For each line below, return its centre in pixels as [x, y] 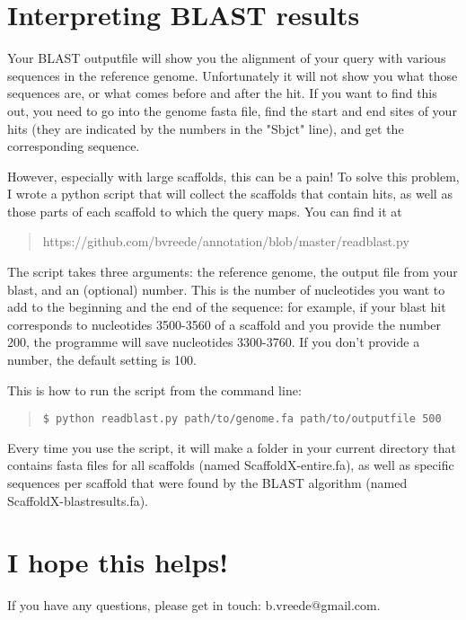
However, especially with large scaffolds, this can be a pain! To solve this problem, [233, 176]
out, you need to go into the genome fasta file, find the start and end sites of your [232, 110]
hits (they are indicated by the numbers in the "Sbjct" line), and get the [206, 128]
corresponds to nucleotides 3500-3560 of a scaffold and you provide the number [224, 324]
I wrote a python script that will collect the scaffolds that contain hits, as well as [230, 194]
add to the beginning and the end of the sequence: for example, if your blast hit [227, 307]
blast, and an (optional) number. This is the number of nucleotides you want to [226, 289]
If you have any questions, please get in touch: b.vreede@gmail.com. [194, 605]
